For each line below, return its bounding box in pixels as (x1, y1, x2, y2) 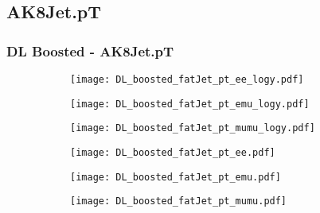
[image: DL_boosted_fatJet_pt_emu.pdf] (70, 171, 281, 183)
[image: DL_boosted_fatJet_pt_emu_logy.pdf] (70, 98, 310, 110)
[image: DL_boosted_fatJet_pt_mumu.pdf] (70, 196, 287, 207)
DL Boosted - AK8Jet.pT (6, 41, 174, 60)
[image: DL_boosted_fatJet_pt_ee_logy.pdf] (70, 74, 304, 85)
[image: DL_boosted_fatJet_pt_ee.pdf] (70, 146, 275, 158)
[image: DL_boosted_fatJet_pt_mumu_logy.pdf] (70, 122, 315, 134)
